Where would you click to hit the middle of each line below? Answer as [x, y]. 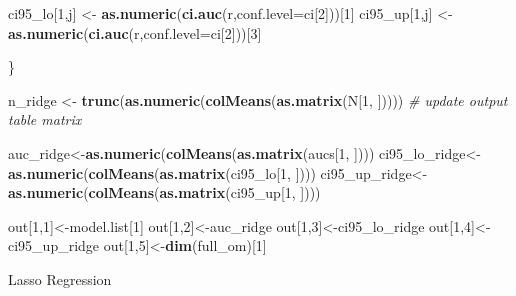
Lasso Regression [60, 278]
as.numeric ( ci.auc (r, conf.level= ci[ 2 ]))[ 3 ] [135, 32]
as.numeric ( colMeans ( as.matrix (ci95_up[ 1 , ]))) [164, 192]
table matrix [45, 119]
